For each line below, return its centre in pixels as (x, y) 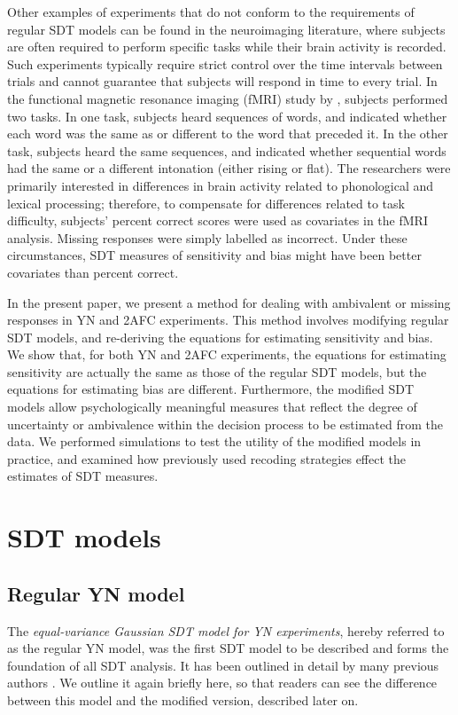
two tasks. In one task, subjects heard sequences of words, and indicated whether (227, 116)
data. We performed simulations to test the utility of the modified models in (214, 441)
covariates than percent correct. (93, 272)
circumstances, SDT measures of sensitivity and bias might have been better (214, 255)
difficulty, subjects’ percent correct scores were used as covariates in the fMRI (217, 220)
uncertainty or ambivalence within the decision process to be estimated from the (225, 424)
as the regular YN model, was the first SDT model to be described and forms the (228, 648)
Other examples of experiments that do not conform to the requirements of (211, 12)
